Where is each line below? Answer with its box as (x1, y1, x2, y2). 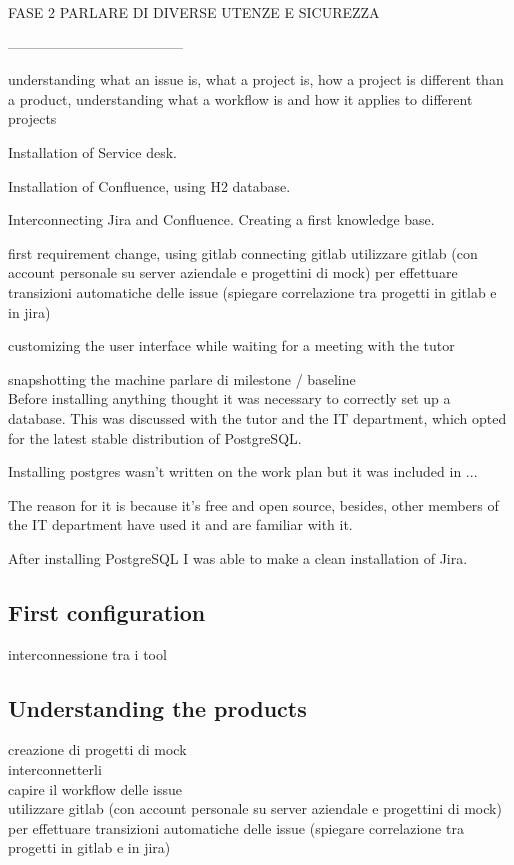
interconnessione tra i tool (8, 643, 167, 664)
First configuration (8, 596, 206, 627)
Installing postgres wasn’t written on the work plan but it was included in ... (8, 461, 478, 482)
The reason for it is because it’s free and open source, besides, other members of (8, 494, 499, 515)
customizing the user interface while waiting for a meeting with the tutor (8, 335, 455, 356)
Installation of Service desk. (8, 141, 177, 162)
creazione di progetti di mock (8, 739, 187, 760)
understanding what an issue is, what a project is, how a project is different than (8, 69, 504, 90)
